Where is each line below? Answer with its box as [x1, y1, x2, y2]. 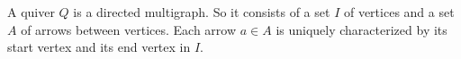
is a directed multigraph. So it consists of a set [73, 3, 330, 21]
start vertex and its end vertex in [7, 38, 191, 56]
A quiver [7, 3, 55, 21]
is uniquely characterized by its [276, 20, 447, 38]
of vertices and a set [343, 3, 455, 21]
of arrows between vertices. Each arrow [21, 20, 237, 38]
